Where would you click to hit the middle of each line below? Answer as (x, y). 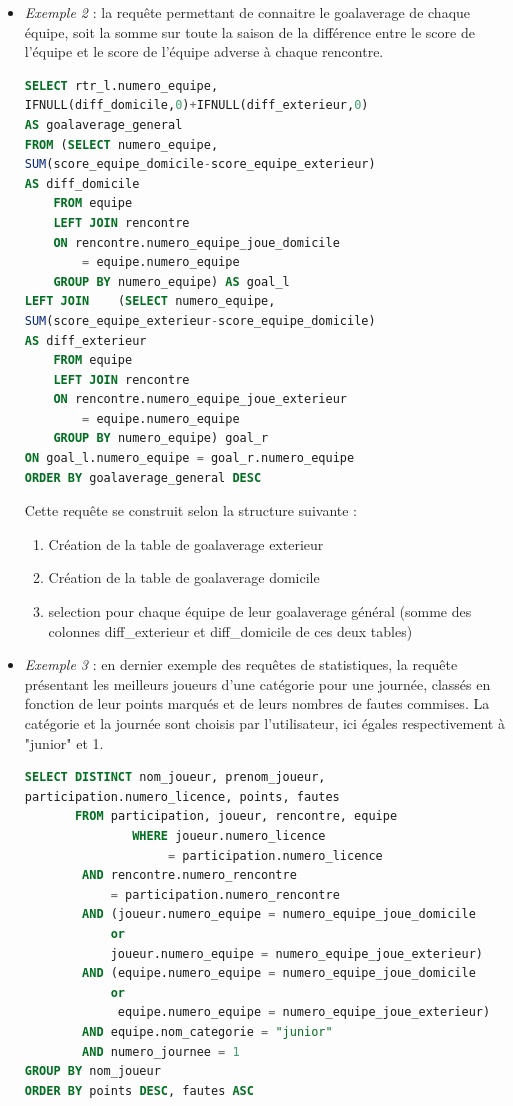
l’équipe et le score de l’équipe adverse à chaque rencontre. (204, 51)
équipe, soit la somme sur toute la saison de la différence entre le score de (249, 31)
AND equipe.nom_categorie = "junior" (207, 1031)
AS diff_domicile (82, 183)
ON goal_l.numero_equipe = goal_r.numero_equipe (189, 458)
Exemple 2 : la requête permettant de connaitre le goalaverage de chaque (247, 12)
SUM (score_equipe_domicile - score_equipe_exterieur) (200, 164)
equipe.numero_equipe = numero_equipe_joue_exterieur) (304, 1012)
